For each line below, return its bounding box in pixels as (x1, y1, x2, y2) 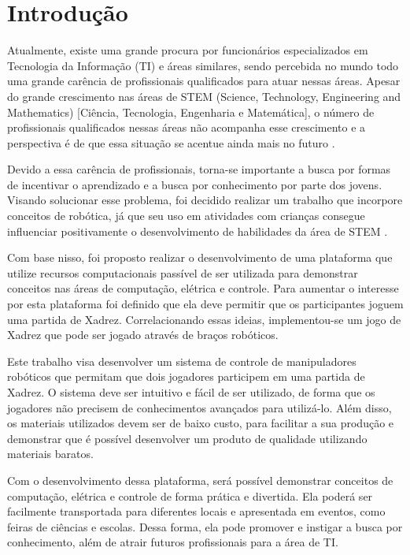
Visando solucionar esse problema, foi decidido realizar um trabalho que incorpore (7, 192, 403, 208)
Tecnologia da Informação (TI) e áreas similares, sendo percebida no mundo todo (7, 57, 399, 73)
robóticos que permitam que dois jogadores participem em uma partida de (7, 368, 365, 385)
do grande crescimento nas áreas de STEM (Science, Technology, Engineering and (7, 88, 401, 104)
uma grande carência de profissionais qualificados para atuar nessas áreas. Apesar (7, 73, 401, 89)
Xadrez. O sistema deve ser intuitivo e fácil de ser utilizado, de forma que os (7, 384, 375, 400)
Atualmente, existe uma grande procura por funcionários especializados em (7, 42, 368, 58)
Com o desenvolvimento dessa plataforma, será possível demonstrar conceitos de (7, 471, 393, 488)
